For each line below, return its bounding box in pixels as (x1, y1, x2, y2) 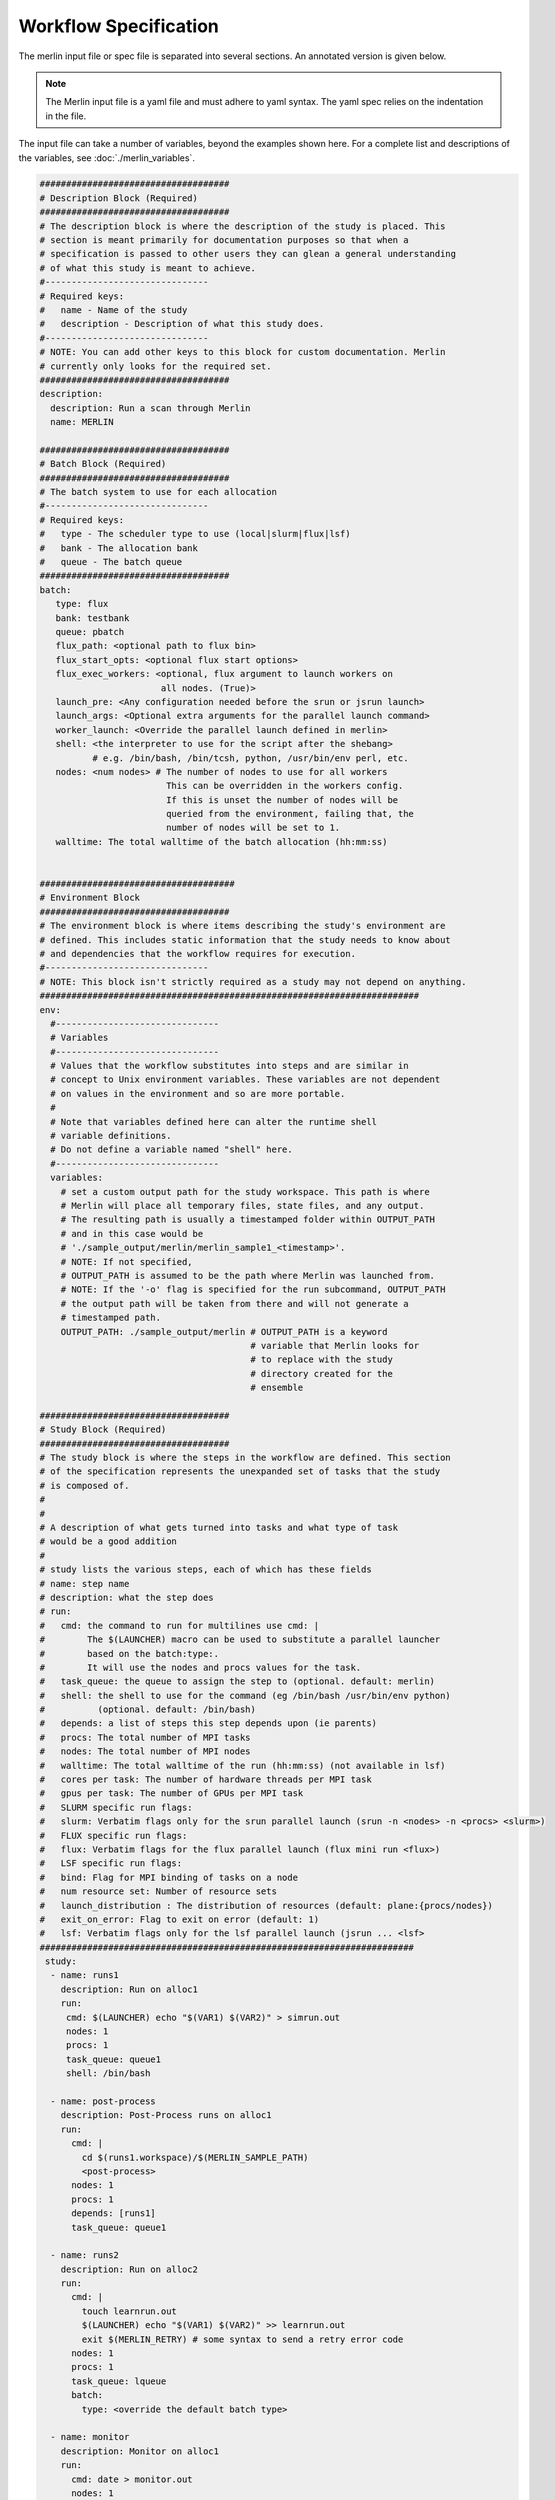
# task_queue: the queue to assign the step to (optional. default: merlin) (39, 1676, 435, 1687)
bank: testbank (55, 612, 130, 624)
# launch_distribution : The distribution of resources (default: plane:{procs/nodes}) (39, 1900, 494, 1911)
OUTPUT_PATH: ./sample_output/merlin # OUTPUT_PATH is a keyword (60, 1326, 388, 1337)
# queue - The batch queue (39, 556, 183, 568)
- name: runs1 (50, 1970, 120, 1981)
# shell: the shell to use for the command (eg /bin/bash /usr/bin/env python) (39, 1690, 452, 1701)
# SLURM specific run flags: (39, 1801, 194, 1813)
